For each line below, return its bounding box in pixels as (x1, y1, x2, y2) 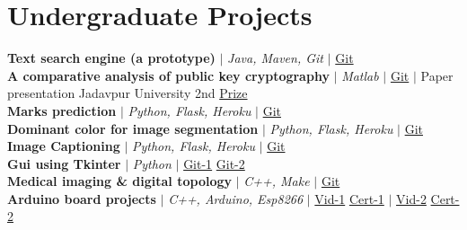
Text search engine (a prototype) (7, 49, 216, 67)
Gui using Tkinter (7, 154, 121, 172)
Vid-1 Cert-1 (314, 189, 384, 208)
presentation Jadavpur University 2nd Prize (7, 84, 248, 102)
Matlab (341, 66, 379, 84)
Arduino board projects (7, 189, 156, 208)
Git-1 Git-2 (183, 154, 245, 172)
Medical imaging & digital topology (7, 172, 232, 190)
